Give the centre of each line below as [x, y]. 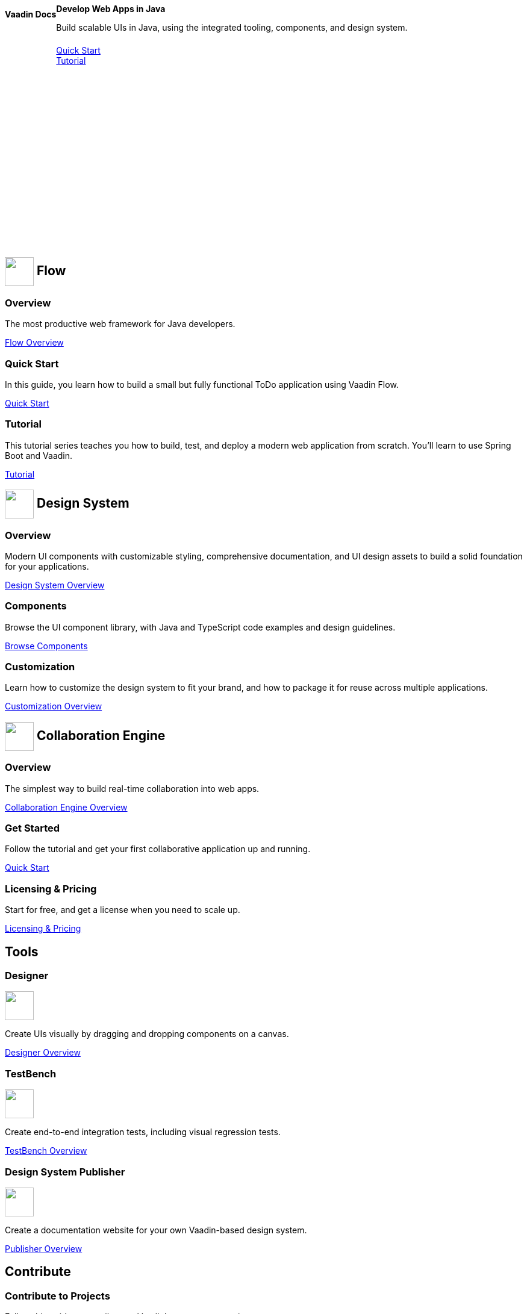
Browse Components [46, 646]
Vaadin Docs [31, 14]
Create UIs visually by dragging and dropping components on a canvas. [147, 1034]
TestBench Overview [46, 1151]
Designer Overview [43, 1053]
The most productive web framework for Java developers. [120, 324]
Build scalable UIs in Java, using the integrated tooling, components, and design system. [232, 27]
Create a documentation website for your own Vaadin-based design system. [156, 1230]
